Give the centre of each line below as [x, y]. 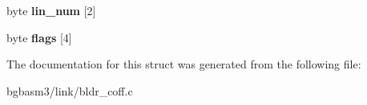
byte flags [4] [39, 37]
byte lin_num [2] [51, 10]
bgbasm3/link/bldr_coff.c [70, 90]
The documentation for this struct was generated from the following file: [184, 64]
